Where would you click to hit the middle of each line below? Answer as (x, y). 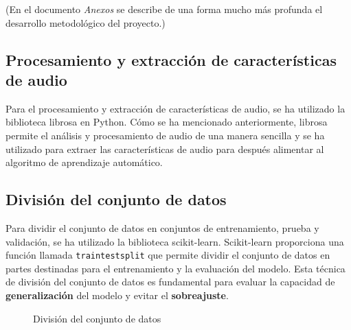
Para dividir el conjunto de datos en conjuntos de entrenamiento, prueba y (162, 227)
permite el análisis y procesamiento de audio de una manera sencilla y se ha (165, 135)
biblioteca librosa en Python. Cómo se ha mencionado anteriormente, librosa (167, 122)
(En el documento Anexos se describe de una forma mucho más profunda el (164, 9)
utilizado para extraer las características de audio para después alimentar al (165, 149)
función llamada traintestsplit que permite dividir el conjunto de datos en (168, 255)
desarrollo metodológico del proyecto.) (86, 22)
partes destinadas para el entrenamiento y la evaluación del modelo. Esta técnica (175, 268)
